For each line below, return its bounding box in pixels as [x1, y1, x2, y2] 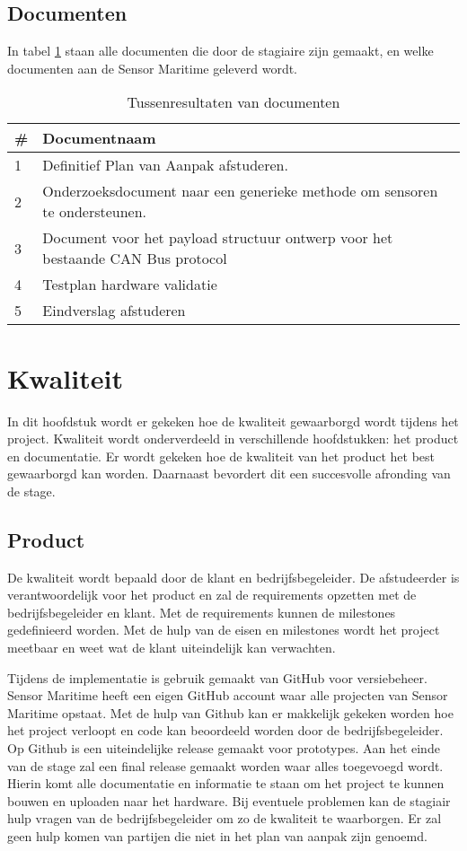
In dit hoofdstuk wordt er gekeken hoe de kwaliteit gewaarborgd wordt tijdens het [7, 411, 459, 430]
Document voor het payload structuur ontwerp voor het [42, 227, 393, 249]
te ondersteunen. [42, 201, 147, 223]
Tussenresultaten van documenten [127, 92, 340, 113]
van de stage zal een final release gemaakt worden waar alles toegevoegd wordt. [7, 756, 444, 775]
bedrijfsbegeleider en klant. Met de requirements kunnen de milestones [7, 602, 396, 621]
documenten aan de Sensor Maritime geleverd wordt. [7, 58, 298, 77]
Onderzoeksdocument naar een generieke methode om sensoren [42, 180, 438, 202]
